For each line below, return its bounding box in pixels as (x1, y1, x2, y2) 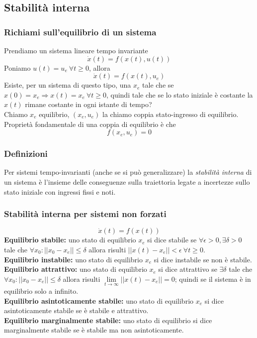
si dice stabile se (147, 234, 197, 245)
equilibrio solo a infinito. (4, 285, 79, 296)
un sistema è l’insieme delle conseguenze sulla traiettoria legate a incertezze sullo (4, 176, 250, 187)
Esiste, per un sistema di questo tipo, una (4, 80, 131, 90)
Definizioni (4, 147, 48, 160)
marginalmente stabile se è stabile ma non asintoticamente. (4, 325, 184, 335)
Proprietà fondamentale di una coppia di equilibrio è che (4, 118, 176, 129)
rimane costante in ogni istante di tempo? (25, 99, 152, 110)
